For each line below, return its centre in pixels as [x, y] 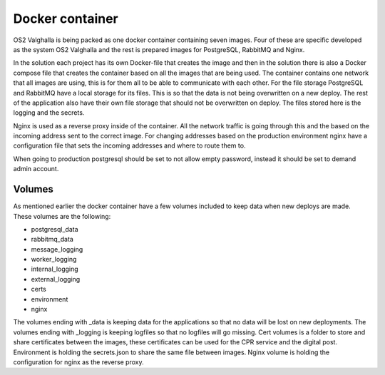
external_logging [56, 279]
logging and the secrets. [49, 113]
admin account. [36, 169]
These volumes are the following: [62, 216]
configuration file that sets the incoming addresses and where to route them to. [129, 145]
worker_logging [54, 260]
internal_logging [55, 269]
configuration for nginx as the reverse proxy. [78, 362]
